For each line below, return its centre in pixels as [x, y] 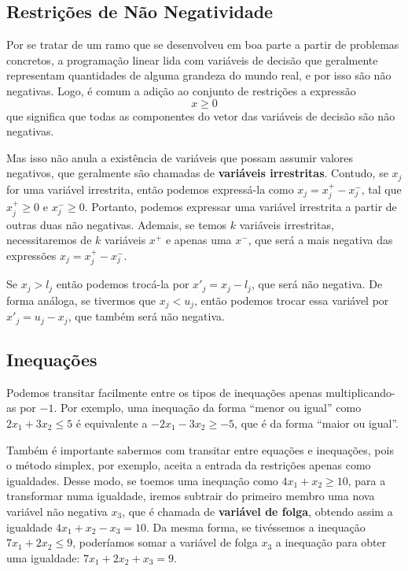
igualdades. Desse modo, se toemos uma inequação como [142, 480]
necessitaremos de [49, 240]
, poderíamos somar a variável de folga [165, 542]
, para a [367, 480]
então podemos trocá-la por [123, 284]
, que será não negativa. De [317, 284]
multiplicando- [360, 392]
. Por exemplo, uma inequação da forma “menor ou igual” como [208, 408]
